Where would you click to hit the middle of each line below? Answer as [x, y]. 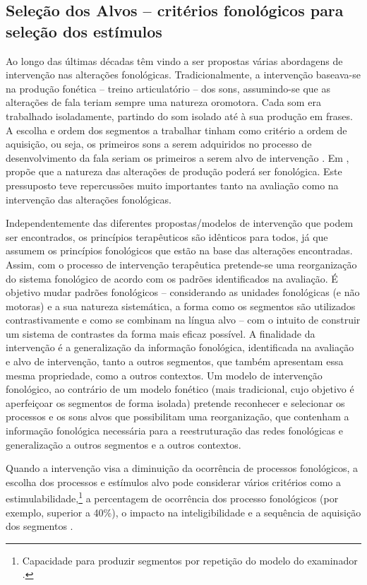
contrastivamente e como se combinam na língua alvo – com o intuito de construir [183, 320]
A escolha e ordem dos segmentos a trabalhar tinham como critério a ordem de [176, 130]
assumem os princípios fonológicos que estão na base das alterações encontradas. [179, 250]
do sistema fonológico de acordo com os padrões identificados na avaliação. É [172, 278]
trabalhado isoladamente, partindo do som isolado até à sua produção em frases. [179, 116]
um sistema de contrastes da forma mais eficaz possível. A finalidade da [161, 333]
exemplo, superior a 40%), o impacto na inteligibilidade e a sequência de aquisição [183, 512]
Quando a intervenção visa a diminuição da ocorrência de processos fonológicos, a [182, 468]
